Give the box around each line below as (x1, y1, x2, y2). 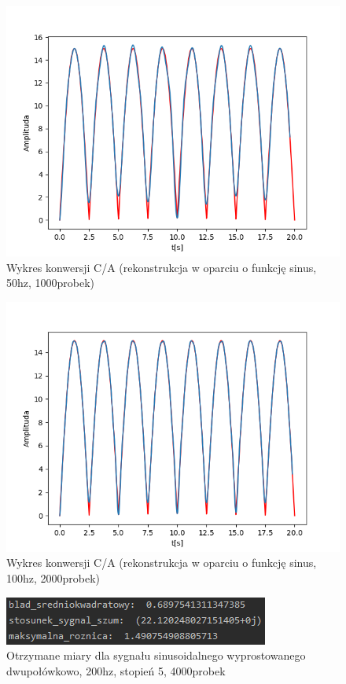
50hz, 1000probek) (6, 274, 95, 291)
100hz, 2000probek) (6, 569, 101, 586)
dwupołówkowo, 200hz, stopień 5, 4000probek (6, 662, 226, 678)
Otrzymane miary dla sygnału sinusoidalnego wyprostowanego (6, 647, 306, 664)
